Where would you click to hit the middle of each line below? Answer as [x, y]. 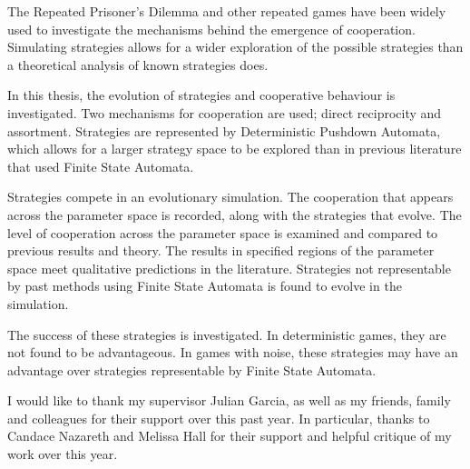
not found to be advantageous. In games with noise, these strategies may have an [233, 352]
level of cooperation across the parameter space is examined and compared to [223, 232]
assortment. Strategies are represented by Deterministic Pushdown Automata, [224, 130]
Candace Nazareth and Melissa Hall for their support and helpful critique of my [230, 436]
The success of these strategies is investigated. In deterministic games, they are [227, 334]
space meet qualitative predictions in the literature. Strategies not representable [229, 268]
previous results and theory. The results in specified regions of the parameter [221, 250]
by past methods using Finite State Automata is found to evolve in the [205, 286]
